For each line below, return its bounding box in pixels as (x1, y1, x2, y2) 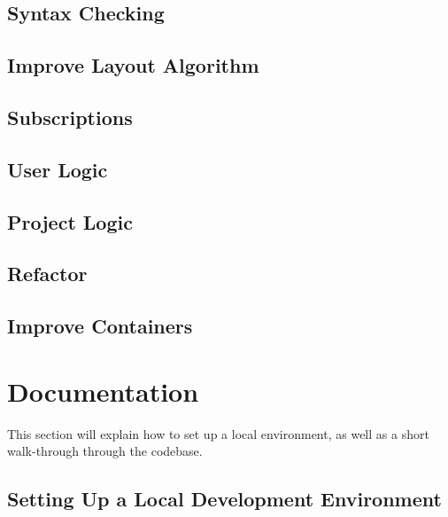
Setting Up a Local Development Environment (7, 485, 442, 513)
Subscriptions (7, 103, 133, 130)
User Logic (7, 155, 108, 183)
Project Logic (7, 208, 133, 235)
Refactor (7, 260, 88, 287)
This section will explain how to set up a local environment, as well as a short (7, 424, 429, 443)
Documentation (7, 372, 199, 409)
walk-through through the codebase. (7, 442, 203, 460)
